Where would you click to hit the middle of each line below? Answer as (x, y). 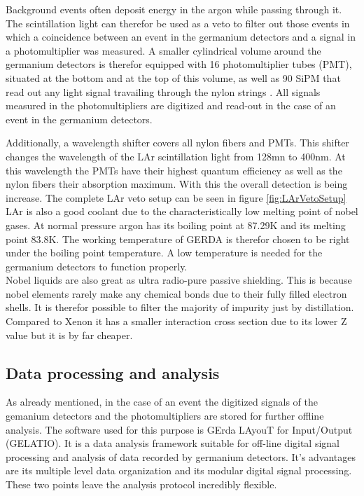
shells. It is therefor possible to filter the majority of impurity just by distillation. (180, 307)
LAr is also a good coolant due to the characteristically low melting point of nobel (182, 211)
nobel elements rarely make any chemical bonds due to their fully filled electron (176, 293)
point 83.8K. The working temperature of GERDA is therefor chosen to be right (178, 239)
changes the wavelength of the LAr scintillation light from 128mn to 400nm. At (176, 156)
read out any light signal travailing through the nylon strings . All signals (163, 91)
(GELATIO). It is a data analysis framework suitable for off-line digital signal (173, 443)
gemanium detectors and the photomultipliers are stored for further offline (165, 416)
